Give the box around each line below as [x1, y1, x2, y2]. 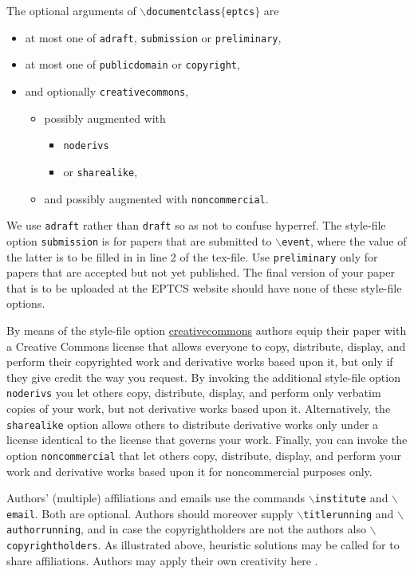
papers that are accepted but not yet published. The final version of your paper [6, 264, 395, 281]
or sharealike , [63, 163, 138, 179]
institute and [314, 489, 388, 506]
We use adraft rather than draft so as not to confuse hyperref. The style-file [6, 217, 386, 234]
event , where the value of [282, 232, 407, 249]
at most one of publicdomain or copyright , [25, 56, 240, 73]
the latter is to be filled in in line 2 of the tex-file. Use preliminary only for [6, 248, 378, 265]
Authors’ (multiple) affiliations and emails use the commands [6, 489, 306, 506]
